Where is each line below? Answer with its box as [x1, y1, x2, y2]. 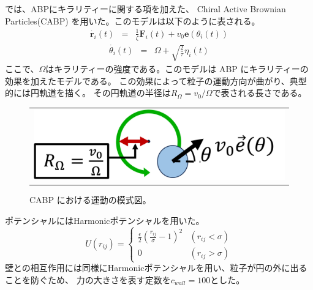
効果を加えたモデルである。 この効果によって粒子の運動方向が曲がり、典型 [5, 74, 307, 87]
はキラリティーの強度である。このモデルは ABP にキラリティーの [45, 62, 309, 75]
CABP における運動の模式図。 [29, 193, 151, 206]
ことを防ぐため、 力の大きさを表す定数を [5, 273, 171, 286]
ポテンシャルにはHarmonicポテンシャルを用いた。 [5, 214, 205, 226]
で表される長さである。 [212, 86, 307, 99]
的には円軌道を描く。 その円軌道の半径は [5, 86, 171, 99]
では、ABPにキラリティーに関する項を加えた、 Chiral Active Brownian [5, 2, 286, 15]
